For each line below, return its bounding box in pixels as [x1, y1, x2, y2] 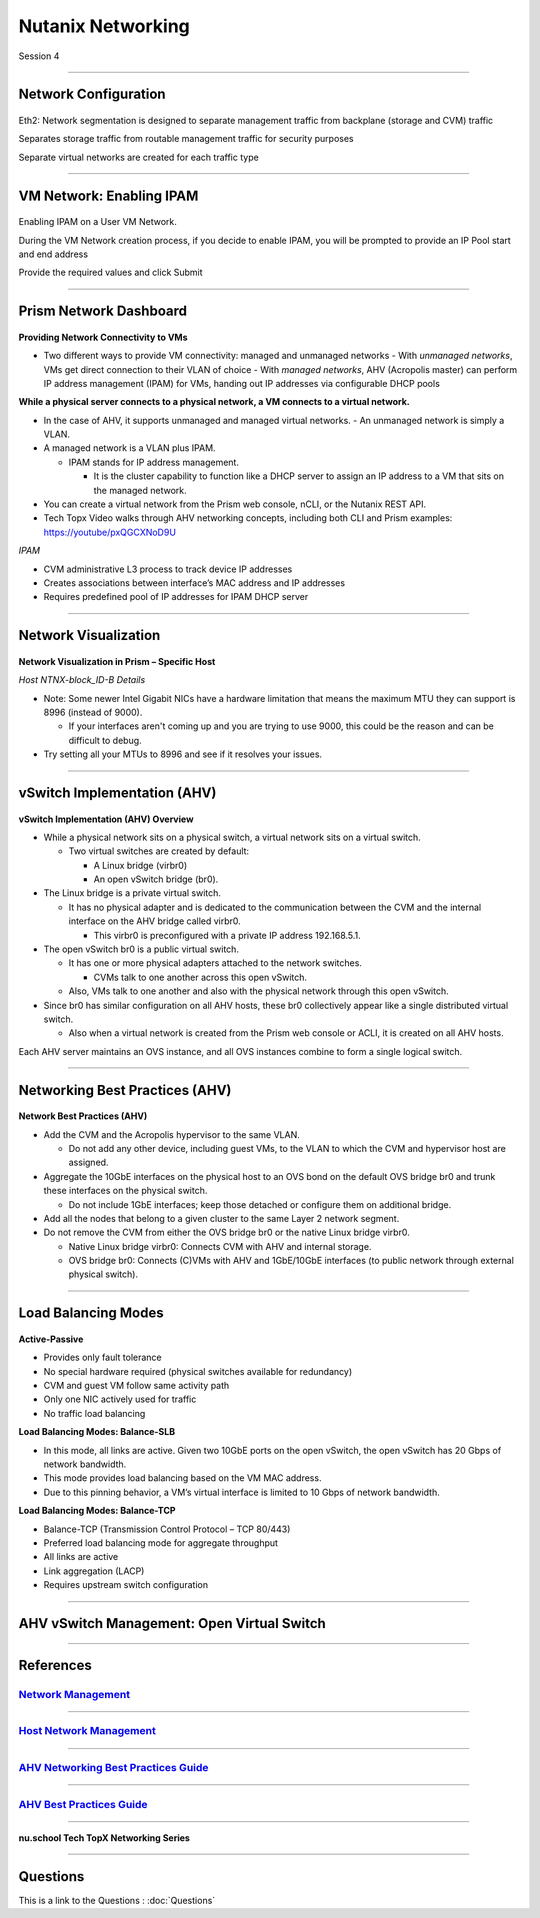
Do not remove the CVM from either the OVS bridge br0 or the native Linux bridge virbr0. [43, 1226, 410, 1239]
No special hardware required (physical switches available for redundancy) [43, 1365, 353, 1377]
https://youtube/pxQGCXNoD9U [43, 526, 177, 538]
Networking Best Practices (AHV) [18, 1081, 232, 1099]
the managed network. [93, 484, 187, 496]
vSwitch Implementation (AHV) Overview [18, 813, 194, 825]
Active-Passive [18, 1333, 84, 1345]
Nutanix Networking [18, 15, 190, 37]
